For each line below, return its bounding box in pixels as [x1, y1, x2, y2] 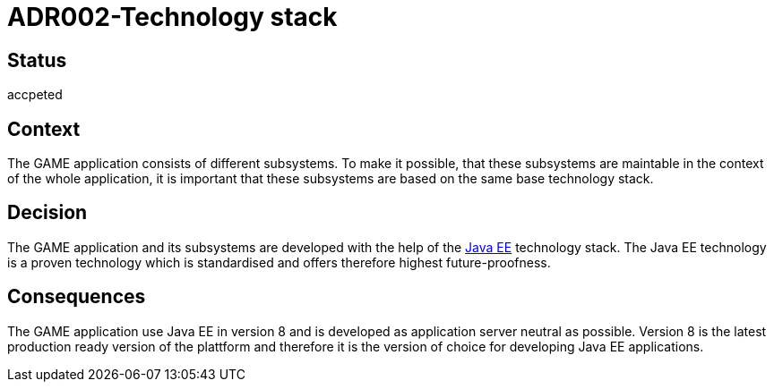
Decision [7, 201, 88, 224]
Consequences [7, 285, 146, 309]
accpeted [7, 87, 63, 103]
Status [7, 48, 67, 72]
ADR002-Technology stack [7, 2, 338, 32]
